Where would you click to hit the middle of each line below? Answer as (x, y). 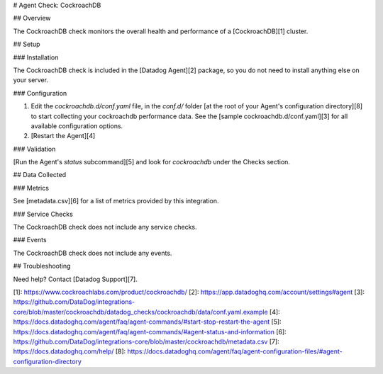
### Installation (36, 57)
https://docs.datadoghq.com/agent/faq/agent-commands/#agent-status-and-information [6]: (150, 331)
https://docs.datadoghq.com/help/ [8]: (70, 351)
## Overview (32, 18)
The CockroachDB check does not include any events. (93, 253)
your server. (31, 80)
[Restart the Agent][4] (63, 136)
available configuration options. (77, 126)
